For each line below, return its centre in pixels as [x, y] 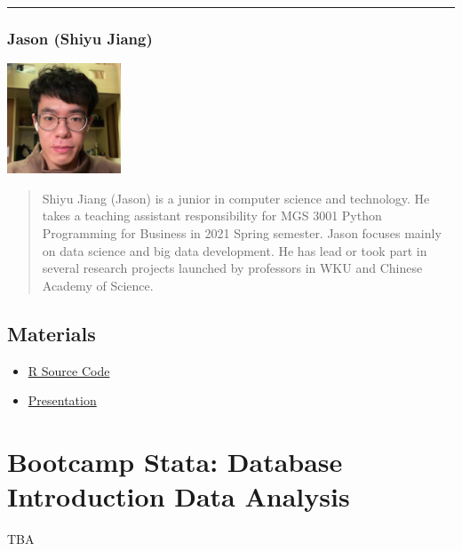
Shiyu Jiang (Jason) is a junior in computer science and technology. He [236, 198]
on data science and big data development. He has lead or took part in [235, 250]
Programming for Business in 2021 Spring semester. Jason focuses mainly [242, 233]
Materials [52, 333]
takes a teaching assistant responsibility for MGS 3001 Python [212, 216]
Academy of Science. [98, 285]
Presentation [62, 400]
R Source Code [69, 370]
